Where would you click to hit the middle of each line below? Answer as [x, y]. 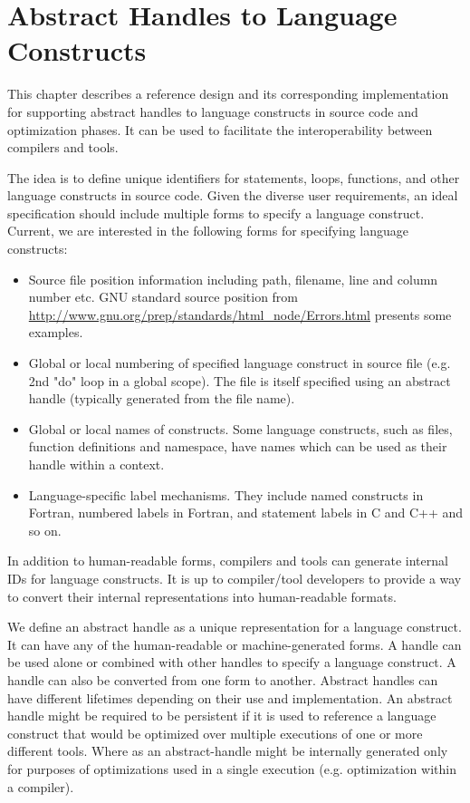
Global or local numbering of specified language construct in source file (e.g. [240, 363]
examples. [56, 332]
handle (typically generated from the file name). [162, 398]
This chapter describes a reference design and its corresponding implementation [228, 94]
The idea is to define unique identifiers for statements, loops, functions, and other [234, 177]
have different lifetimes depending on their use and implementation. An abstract [230, 697]
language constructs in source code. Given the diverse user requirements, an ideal [233, 195]
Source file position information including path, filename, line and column [233, 279]
